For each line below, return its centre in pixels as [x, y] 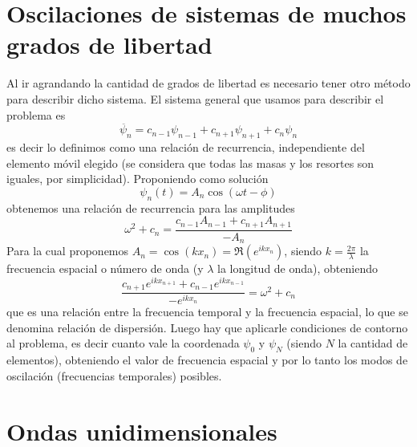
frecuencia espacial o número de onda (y [105, 268]
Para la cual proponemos [68, 251]
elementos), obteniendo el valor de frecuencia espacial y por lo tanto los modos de [207, 360]
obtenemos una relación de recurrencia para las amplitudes [151, 207]
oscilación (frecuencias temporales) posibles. [114, 375]
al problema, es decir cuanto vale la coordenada [123, 343]
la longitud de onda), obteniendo [298, 268]
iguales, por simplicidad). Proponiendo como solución [138, 179]
